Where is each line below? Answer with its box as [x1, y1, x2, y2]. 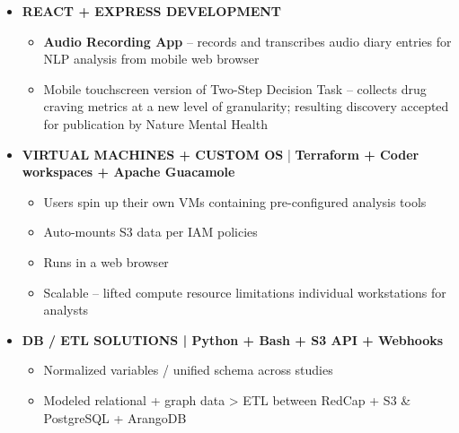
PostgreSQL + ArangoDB [43, 408, 187, 427]
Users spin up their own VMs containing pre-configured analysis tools [43, 192, 427, 211]
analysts [43, 300, 89, 319]
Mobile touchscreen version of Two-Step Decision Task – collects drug [43, 79, 427, 98]
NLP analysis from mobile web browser [43, 49, 260, 68]
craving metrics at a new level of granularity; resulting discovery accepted [43, 97, 449, 116]
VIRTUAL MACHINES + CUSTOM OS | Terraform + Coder [22, 144, 419, 163]
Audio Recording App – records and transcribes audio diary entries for [43, 31, 452, 50]
